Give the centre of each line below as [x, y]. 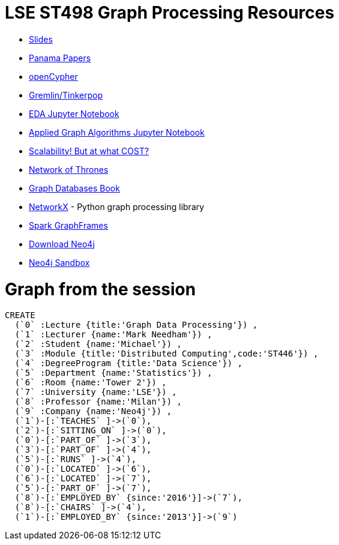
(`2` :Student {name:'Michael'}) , [98, 344]
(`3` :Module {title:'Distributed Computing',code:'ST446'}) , [166, 354]
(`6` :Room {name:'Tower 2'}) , [91, 383]
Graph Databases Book [74, 188]
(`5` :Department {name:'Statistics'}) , [113, 373]
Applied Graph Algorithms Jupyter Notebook [117, 132]
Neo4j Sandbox [59, 262]
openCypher [53, 76]
